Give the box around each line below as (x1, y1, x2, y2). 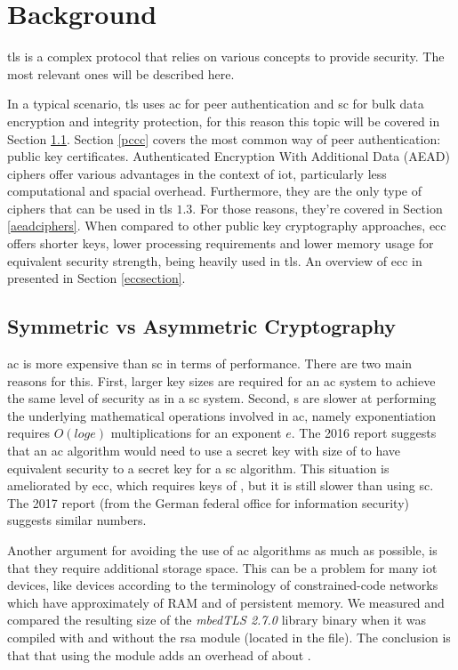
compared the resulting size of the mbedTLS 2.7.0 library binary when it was (7, 610, 427, 629)
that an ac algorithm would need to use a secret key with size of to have (7, 441, 401, 460)
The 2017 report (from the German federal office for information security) (7, 493, 410, 512)
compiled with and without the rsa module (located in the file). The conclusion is (7, 627, 451, 646)
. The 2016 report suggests (291, 424, 437, 442)
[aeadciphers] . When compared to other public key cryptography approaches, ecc (7, 216, 446, 235)
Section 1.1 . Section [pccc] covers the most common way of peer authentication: (7, 129, 441, 148)
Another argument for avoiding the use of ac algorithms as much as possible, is (7, 540, 438, 559)
